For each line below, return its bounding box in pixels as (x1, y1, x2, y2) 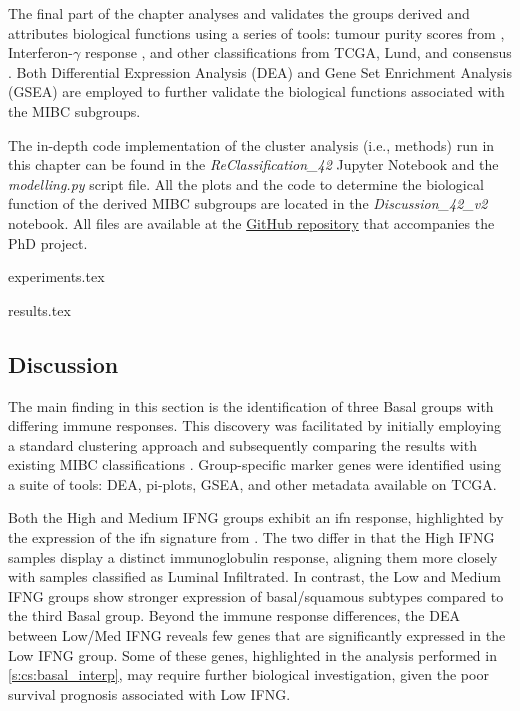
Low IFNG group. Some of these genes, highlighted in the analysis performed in (8, 644, 497, 665)
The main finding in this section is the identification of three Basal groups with (8, 395, 494, 416)
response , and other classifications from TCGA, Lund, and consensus (84, 42, 512, 63)
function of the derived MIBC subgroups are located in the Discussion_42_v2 (8, 193, 488, 214)
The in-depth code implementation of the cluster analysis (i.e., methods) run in (8, 134, 495, 155)
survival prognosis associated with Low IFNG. (8, 683, 291, 704)
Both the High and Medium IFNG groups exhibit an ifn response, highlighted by (8, 507, 504, 528)
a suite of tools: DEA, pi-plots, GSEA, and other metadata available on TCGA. (8, 473, 497, 494)
